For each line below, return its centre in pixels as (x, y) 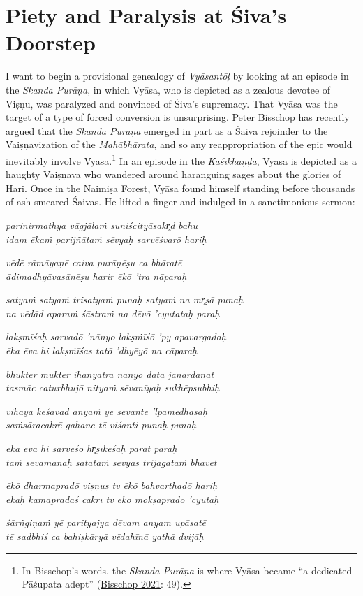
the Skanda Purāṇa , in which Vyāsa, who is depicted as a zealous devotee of (168, 89)
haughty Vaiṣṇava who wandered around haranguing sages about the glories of (173, 174)
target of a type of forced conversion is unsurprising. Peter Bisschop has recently (178, 117)
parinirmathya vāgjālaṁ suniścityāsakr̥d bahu (102, 225)
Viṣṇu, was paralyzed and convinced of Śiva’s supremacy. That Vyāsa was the (172, 103)
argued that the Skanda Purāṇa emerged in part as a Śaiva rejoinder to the (167, 130)
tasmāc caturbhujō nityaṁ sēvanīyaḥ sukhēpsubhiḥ (113, 387)
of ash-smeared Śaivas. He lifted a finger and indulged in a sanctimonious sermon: (180, 202)
